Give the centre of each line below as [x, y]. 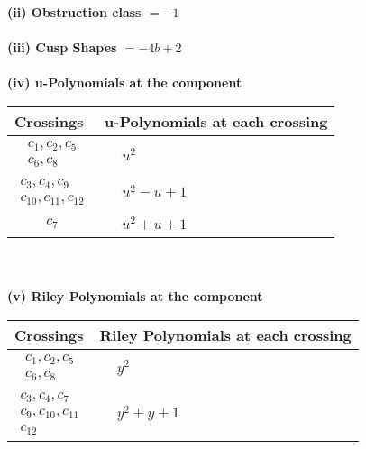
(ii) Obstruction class [74, 12]
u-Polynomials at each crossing [216, 121]
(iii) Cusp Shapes [62, 47]
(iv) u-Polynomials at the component [125, 82]
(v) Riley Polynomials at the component [135, 296]
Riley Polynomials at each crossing [225, 334]
